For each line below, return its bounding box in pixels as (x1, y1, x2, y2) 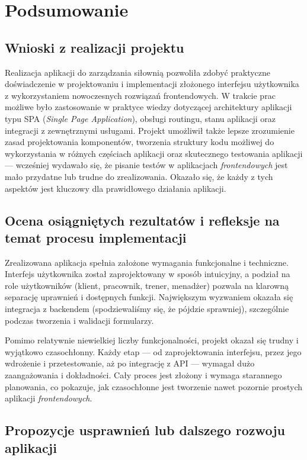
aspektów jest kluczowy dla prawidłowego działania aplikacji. (5, 182, 226, 194)
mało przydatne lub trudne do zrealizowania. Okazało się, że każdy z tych (5, 170, 273, 182)
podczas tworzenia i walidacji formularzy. (5, 314, 154, 326)
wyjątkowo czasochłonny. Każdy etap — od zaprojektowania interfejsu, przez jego (5, 345, 302, 358)
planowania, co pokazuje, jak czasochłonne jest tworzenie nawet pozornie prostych (5, 380, 303, 393)
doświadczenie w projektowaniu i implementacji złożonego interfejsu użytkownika (5, 78, 299, 90)
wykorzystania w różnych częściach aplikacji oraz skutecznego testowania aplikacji (5, 147, 303, 159)
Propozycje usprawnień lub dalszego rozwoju (5, 421, 285, 439)
